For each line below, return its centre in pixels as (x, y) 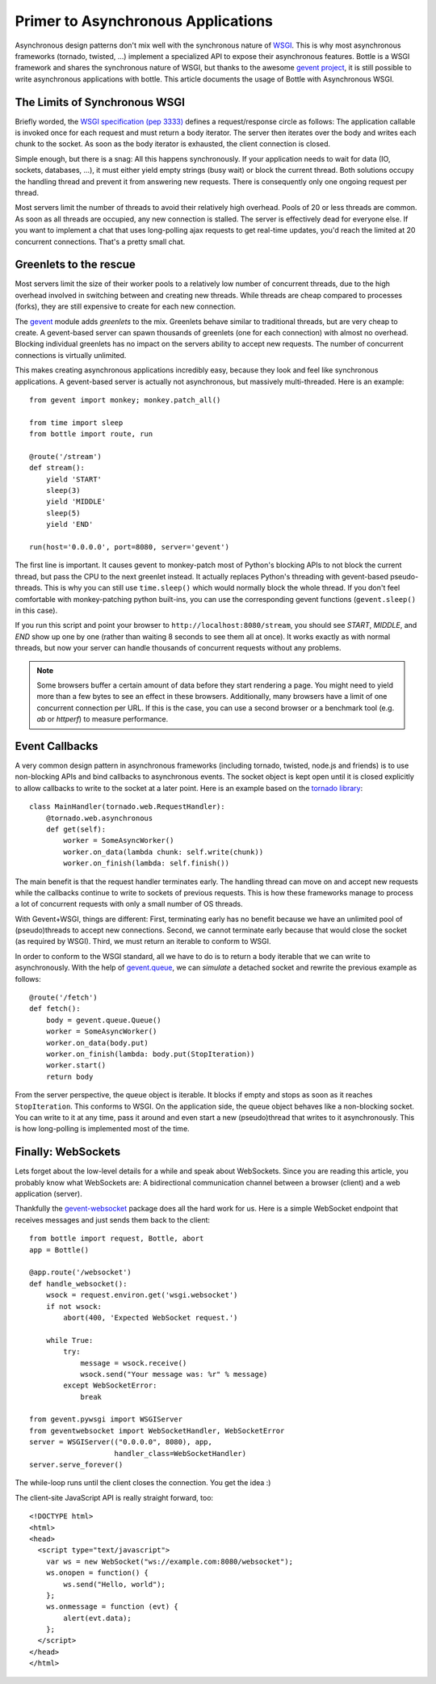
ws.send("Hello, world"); (114, 1584)
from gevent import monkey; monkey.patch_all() (125, 400)
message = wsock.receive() (134, 1363)
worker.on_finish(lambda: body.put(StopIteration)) (150, 1054)
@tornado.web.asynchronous (99, 818)
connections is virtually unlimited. (71, 355)
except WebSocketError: (110, 1385)
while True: (69, 1340)
